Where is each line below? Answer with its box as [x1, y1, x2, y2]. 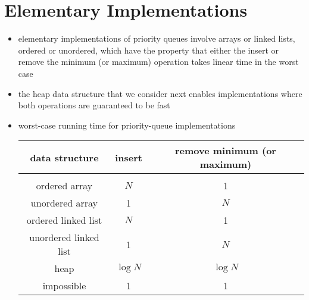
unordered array [30, 196, 98, 210]
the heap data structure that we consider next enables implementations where [18, 87, 302, 99]
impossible [42, 279, 86, 293]
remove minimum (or [174, 143, 276, 158]
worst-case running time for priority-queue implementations [18, 118, 236, 131]
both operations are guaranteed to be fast [18, 99, 170, 111]
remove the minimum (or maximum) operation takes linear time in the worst [18, 55, 299, 68]
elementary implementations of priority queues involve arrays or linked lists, [18, 32, 295, 45]
